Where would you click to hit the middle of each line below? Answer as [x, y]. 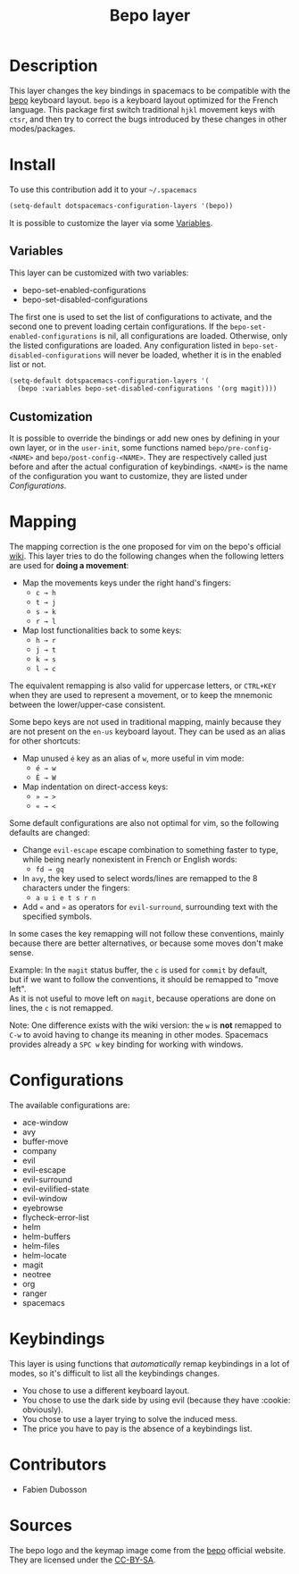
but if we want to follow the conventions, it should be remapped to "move [144, 980]
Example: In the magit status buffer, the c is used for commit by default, [138, 970]
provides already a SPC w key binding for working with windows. [126, 1044]
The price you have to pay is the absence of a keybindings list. [137, 1428]
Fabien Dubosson [54, 1489]
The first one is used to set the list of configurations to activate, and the [141, 316]
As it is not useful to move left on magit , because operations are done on [143, 998]
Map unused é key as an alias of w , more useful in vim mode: [133, 758]
